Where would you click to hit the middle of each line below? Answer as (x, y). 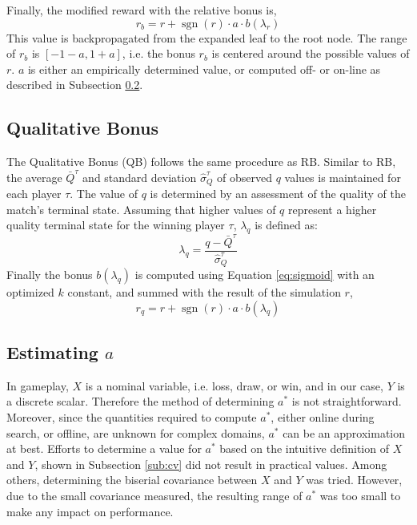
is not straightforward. (347, 401)
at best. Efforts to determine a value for (104, 448)
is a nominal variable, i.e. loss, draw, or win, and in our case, (234, 385)
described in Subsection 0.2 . (75, 85)
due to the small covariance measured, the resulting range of (154, 495)
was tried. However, (354, 480)
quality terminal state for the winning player (116, 225)
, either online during (323, 416)
